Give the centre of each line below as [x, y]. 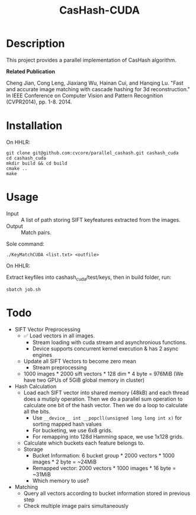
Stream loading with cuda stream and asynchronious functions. [110, 342]
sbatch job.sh [24, 289]
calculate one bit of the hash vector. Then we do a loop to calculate [106, 405]
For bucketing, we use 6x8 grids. [73, 430]
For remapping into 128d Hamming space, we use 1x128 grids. [108, 436]
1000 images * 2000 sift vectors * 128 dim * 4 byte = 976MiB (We [103, 374]
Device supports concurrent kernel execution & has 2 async [105, 348]
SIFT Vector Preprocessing [48, 329]
